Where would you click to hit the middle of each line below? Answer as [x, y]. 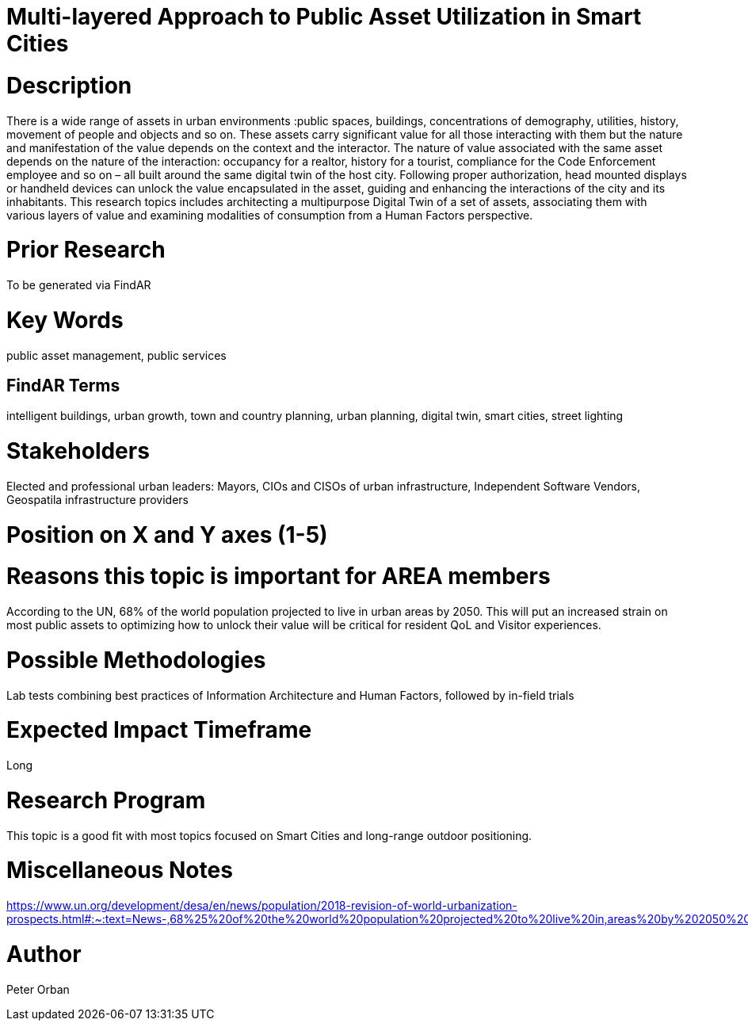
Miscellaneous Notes [120, 870]
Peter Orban [38, 989]
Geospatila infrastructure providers [97, 499]
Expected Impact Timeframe [159, 730]
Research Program [106, 800]
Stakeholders [78, 451]
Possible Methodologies [136, 660]
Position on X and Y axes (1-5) [167, 534]
